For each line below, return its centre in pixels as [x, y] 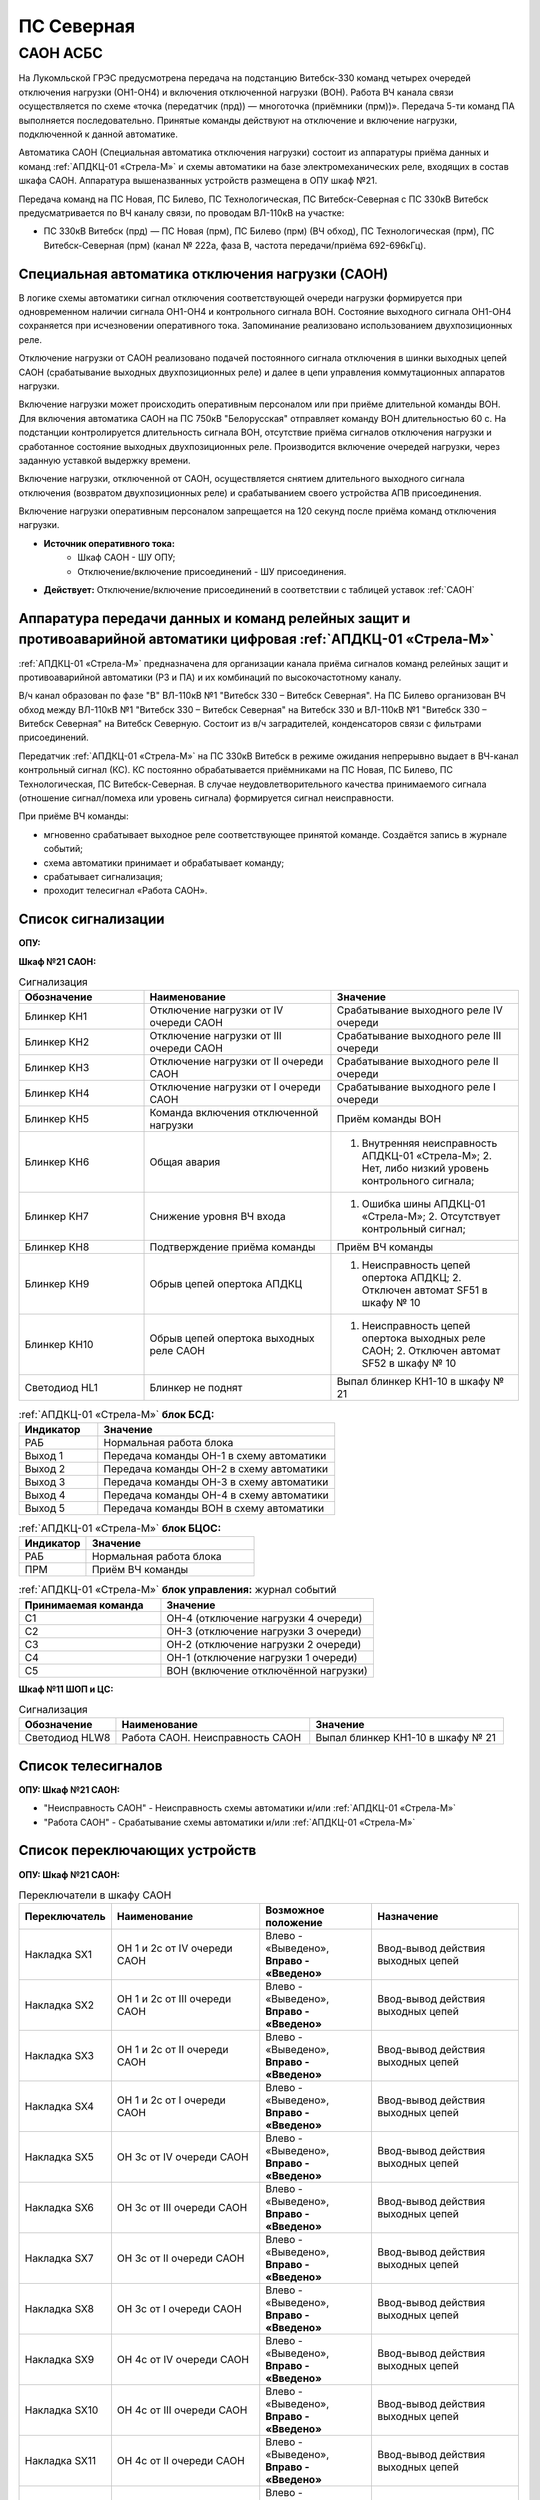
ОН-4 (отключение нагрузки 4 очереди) [264, 1618]
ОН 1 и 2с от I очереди [171, 2100]
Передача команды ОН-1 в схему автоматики [215, 1455]
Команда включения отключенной [234, 1113]
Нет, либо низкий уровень [425, 1168]
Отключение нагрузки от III [215, 1036]
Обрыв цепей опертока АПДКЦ [226, 1284]
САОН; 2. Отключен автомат [431, 1351]
